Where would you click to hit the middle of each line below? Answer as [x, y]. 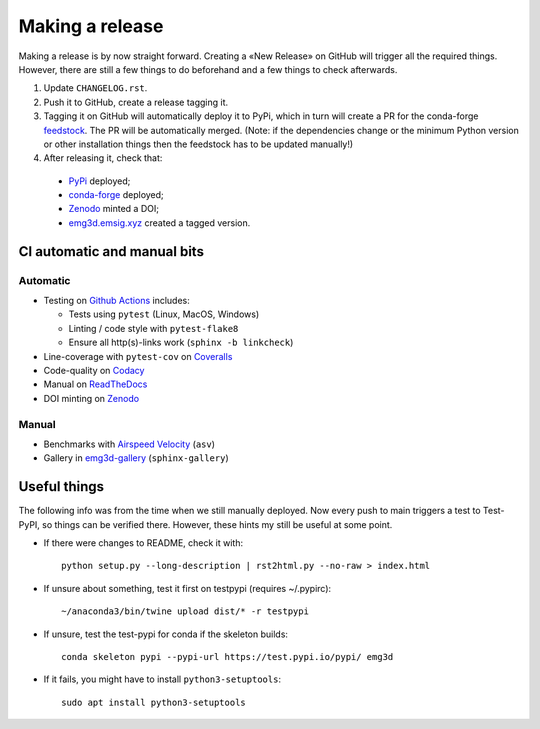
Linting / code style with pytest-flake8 [153, 328]
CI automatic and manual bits [111, 251]
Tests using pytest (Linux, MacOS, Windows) [164, 314]
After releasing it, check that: [103, 158]
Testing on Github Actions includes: [116, 300]
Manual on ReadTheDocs [95, 384]
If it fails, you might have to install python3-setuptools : [162, 679]
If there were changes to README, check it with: [143, 542]
